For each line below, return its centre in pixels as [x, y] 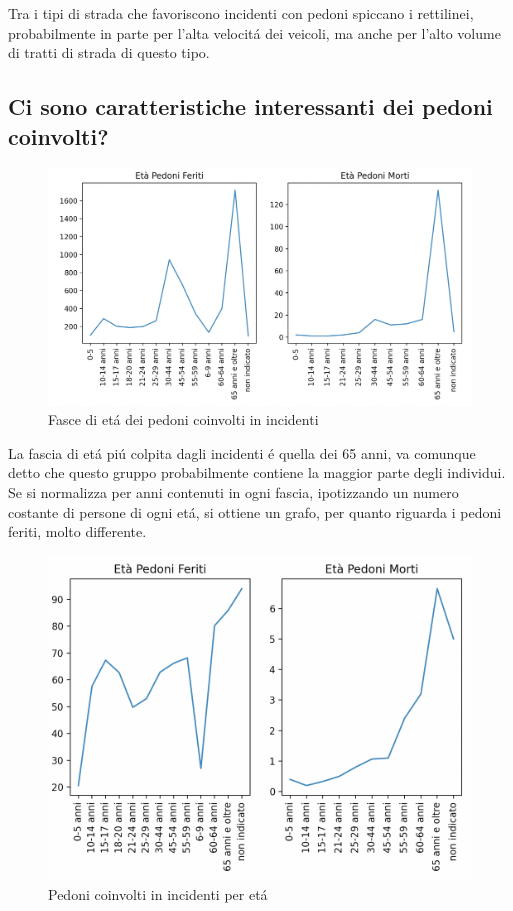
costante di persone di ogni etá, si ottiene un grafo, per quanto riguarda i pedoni [255, 511]
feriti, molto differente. [77, 531]
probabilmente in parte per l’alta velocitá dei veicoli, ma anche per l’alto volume [254, 32]
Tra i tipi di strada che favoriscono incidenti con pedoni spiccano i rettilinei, [241, 13]
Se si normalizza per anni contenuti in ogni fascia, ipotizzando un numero [233, 492]
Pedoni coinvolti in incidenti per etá [158, 894]
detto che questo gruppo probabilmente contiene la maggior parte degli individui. [257, 472]
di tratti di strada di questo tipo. [109, 52]
